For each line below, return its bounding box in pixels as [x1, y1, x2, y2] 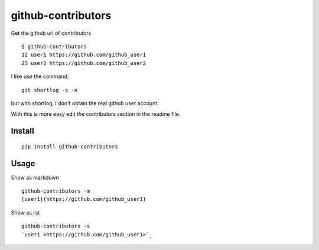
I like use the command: [11, 73, 69, 80]
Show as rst [11, 209, 40, 216]
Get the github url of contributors [11, 30, 92, 37]
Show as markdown [11, 174, 59, 181]
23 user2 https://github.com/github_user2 [21, 60, 147, 66]
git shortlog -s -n [21, 86, 78, 93]
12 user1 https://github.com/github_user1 [21, 51, 147, 59]
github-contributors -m [21, 187, 90, 194]
